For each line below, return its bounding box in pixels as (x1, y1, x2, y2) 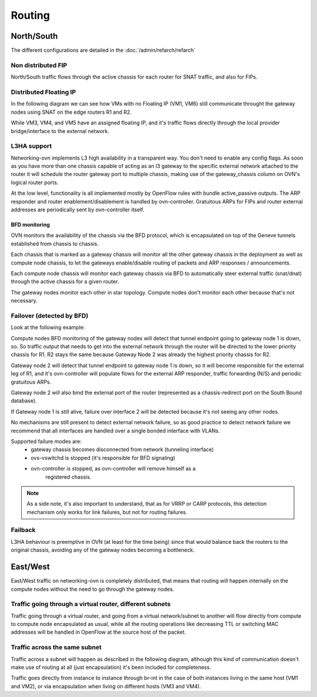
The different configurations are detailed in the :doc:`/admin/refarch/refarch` (11, 47, 196, 54)
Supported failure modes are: (11, 438, 82, 445)
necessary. (11, 297, 38, 304)
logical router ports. (11, 179, 59, 186)
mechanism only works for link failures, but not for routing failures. (26, 508, 188, 516)
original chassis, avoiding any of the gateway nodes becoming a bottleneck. (11, 546, 195, 554)
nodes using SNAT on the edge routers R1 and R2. (11, 109, 132, 116)
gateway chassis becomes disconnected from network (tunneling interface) (31, 446, 214, 453)
